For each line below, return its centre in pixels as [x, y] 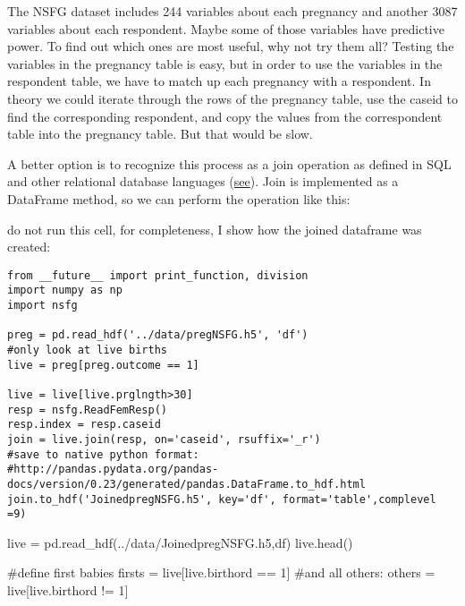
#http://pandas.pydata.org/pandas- [113, 469]
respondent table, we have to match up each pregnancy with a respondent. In [219, 81]
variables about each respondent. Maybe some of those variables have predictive [226, 28]
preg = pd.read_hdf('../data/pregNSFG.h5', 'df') [158, 335]
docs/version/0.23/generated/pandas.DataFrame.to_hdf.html [186, 484]
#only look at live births [87, 350]
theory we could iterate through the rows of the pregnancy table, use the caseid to [233, 98]
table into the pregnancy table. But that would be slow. [160, 134]
